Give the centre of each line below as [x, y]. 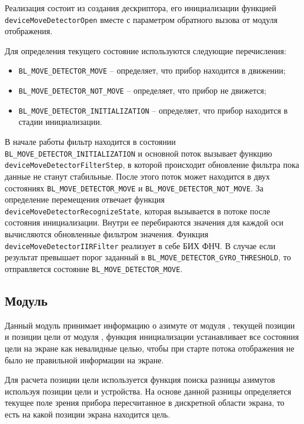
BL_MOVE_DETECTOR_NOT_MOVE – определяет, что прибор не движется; [142, 90]
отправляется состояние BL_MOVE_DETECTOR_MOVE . [94, 268]
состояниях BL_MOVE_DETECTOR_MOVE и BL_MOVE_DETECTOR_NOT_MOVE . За [134, 188]
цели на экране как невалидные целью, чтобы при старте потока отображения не [150, 348]
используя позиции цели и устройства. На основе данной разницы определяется [148, 391]
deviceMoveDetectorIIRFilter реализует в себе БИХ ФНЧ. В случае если [140, 245]
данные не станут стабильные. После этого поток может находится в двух [138, 176]
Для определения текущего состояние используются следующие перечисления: [146, 50]
